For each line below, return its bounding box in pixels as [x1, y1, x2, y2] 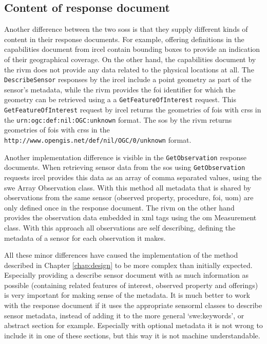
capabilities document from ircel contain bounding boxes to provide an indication [4, 44, 260, 54]
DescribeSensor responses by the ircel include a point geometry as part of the [4, 74, 252, 85]
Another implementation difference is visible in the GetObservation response [4, 151, 247, 162]
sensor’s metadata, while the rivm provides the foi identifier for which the [4, 84, 236, 94]
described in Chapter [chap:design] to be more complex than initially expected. [4, 259, 253, 270]
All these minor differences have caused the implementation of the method [4, 250, 238, 260]
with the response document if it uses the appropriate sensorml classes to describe [4, 300, 262, 311]
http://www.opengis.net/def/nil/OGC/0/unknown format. [4, 134, 192, 145]
